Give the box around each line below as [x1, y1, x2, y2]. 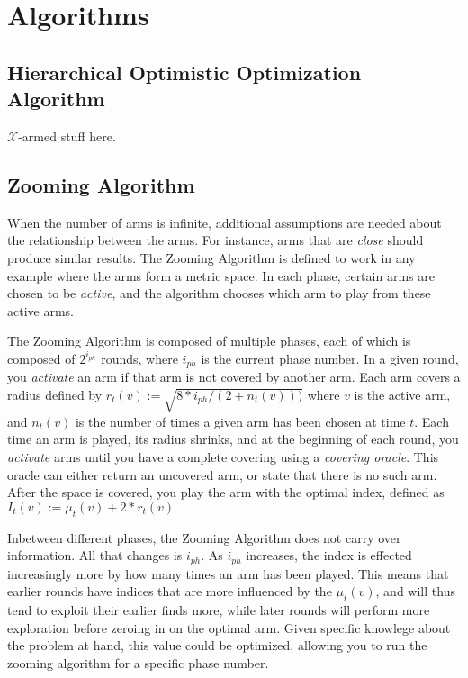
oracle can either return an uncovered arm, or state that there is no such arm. [7, 465, 437, 484]
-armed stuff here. [18, 126, 116, 145]
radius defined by [7, 384, 103, 403]
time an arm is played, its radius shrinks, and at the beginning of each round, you [7, 429, 459, 448]
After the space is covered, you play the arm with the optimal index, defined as [7, 483, 445, 502]
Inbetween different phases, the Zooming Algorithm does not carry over [7, 528, 401, 547]
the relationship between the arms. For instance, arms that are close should [7, 231, 424, 249]
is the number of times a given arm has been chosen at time [75, 411, 406, 430]
